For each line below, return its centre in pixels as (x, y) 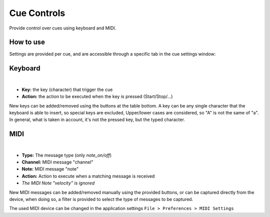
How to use (27, 42)
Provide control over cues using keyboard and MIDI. (63, 28)
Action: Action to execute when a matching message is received (88, 176)
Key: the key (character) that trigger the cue (67, 89)
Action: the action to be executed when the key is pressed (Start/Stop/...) (97, 96)
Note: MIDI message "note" (50, 169)
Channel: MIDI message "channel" (57, 162)
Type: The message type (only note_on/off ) (67, 155)
